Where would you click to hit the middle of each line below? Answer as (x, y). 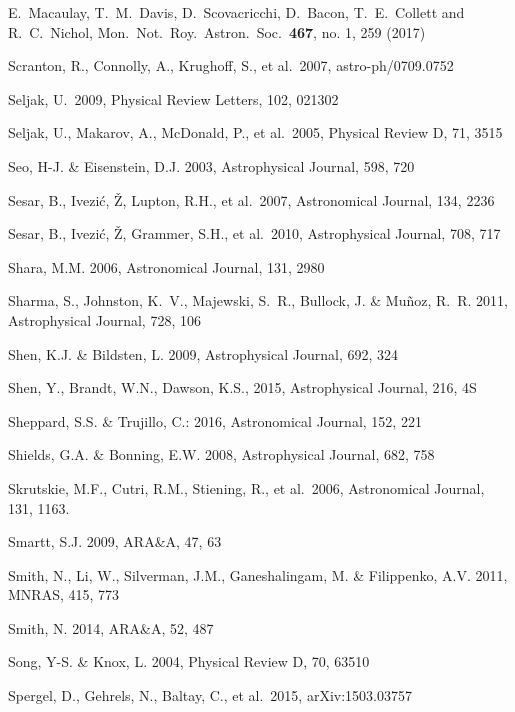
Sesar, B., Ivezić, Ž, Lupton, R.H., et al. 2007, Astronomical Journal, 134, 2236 (251, 199)
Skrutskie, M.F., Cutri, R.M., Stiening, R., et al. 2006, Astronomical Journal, (246, 487)
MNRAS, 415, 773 (64, 594)
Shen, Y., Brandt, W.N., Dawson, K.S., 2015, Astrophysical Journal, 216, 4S (242, 387)
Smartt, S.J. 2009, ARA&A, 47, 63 (115, 541)
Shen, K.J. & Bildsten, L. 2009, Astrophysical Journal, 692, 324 (203, 353)
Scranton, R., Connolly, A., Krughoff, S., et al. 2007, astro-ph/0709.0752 (231, 65)
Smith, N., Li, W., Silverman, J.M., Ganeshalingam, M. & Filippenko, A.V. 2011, (258, 574)
